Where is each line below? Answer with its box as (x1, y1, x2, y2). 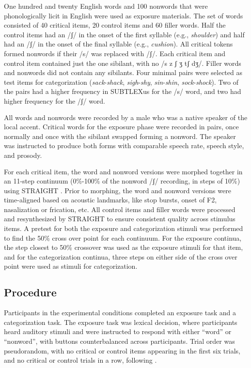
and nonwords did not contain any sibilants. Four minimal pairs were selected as (4, 67, 242, 77)
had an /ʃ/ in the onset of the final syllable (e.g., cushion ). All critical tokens (4, 39, 233, 49)
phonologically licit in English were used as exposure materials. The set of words (4, 10, 243, 20)
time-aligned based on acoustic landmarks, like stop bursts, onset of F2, (4, 195, 217, 205)
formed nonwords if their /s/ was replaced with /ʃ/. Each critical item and (4, 48, 226, 58)
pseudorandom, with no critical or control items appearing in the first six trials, (4, 345, 240, 355)
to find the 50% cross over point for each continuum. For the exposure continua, (4, 232, 242, 243)
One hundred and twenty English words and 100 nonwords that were (4, 1, 208, 11)
